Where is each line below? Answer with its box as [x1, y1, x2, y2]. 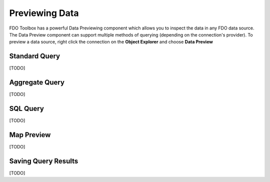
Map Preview [9, 130, 51, 139]
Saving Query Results [9, 156, 78, 165]
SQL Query [9, 104, 44, 112]
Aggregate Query [9, 78, 65, 87]
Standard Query [9, 52, 60, 60]
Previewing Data [9, 7, 79, 18]
